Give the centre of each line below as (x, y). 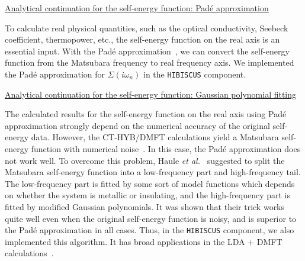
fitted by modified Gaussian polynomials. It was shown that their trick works (145, 206)
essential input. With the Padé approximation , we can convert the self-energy (147, 51)
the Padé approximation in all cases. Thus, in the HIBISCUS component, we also (150, 230)
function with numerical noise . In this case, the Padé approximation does (166, 149)
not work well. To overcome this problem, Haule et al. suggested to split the (145, 160)
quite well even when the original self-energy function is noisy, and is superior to (151, 218)
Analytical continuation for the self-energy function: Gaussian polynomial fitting (151, 94)
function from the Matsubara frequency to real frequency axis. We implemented (150, 62)
